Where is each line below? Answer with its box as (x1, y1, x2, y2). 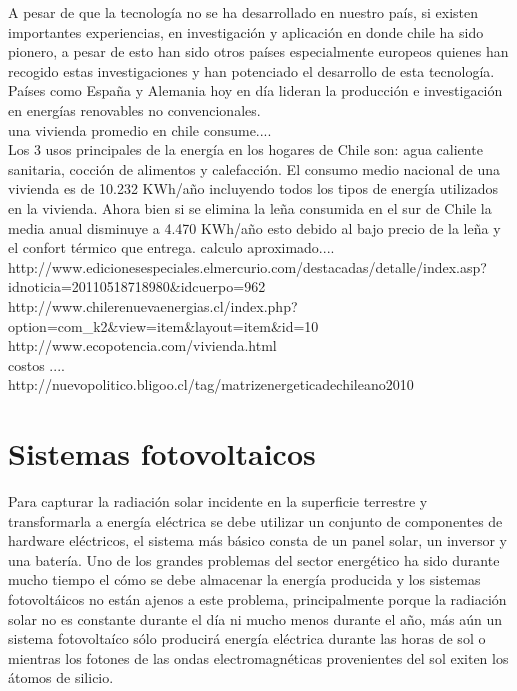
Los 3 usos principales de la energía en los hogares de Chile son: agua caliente (8, 139, 483, 160)
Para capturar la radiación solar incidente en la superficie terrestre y (8, 491, 428, 511)
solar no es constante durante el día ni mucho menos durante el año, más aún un (8, 608, 502, 629)
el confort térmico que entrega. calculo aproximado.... (8, 237, 335, 258)
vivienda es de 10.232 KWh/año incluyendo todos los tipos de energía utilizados (8, 178, 499, 199)
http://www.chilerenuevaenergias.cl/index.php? (8, 295, 298, 316)
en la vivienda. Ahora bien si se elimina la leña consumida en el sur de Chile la (8, 197, 492, 218)
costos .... (8, 354, 65, 375)
